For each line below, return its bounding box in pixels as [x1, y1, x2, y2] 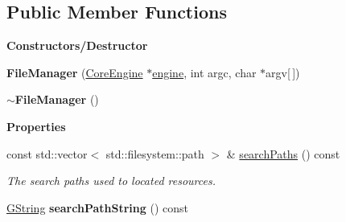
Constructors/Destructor [6, 37, 148, 54]
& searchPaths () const [226, 145, 340, 162]
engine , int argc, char [152, 64, 257, 80]
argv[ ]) [266, 64, 300, 80]
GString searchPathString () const [6, 199, 188, 216]
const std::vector [6, 145, 88, 162]
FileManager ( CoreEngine [6, 64, 143, 80]
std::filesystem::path [105, 145, 204, 162]
